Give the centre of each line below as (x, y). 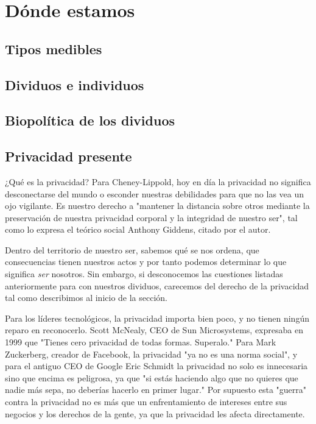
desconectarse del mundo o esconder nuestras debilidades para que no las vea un (155, 193)
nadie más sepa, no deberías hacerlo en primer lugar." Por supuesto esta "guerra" (156, 390)
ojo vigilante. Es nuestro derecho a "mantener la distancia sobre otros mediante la (157, 206)
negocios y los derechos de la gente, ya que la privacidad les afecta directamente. (155, 413)
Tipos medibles (54, 48)
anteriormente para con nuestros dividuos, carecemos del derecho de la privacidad (157, 285)
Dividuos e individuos (75, 84)
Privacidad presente (68, 156)
